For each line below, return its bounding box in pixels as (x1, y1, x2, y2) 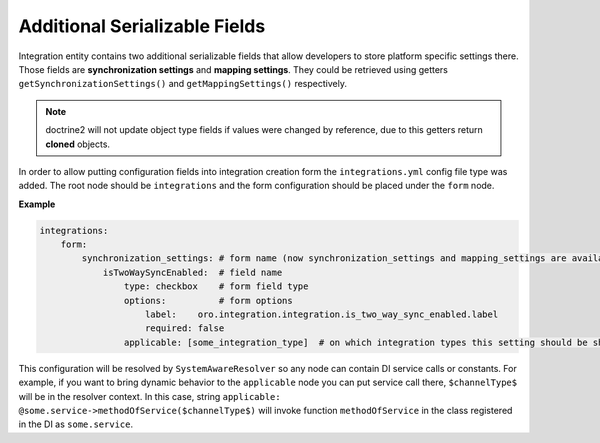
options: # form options (123, 295, 294, 306)
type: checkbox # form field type (123, 281, 309, 292)
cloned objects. (45, 138, 110, 150)
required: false (145, 323, 225, 334)
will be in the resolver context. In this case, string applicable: (18, 390, 281, 402)
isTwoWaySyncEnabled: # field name (102, 266, 283, 278)
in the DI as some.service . (18, 418, 134, 430)
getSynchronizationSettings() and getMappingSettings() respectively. (18, 78, 347, 90)
